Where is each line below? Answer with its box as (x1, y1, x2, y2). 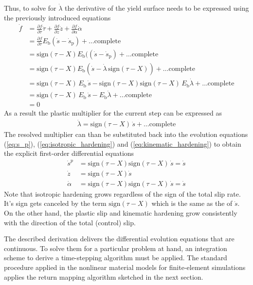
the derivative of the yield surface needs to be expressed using (65, 3, 249, 13)
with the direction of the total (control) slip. (4, 217, 136, 227)
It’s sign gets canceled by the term (4, 198, 107, 208)
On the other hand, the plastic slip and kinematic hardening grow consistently (4, 208, 237, 218)
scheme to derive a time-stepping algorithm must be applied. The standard (4, 252, 227, 263)
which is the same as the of (151, 198, 233, 208)
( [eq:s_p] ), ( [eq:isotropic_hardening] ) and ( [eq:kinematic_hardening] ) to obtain (4, 138, 241, 149)
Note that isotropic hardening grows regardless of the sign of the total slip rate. (4, 188, 241, 199)
